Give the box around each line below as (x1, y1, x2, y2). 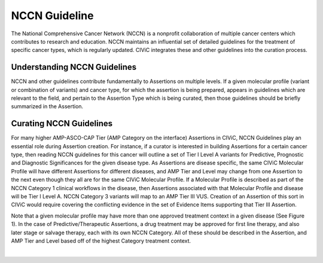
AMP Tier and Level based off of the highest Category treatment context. (11, 237, 191, 244)
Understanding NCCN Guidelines (11, 62, 137, 72)
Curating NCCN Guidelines (11, 118, 113, 129)
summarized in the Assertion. (11, 103, 84, 110)
